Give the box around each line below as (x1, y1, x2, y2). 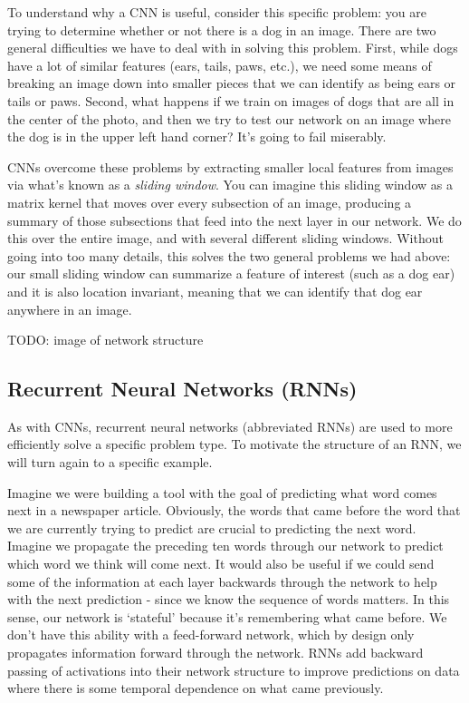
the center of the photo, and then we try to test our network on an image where (7, 109, 451, 128)
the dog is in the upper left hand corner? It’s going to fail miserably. (7, 127, 387, 146)
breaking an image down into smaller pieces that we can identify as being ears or (7, 73, 456, 93)
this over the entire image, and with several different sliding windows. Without (7, 229, 444, 248)
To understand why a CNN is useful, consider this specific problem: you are (7, 3, 427, 21)
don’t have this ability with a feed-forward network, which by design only (7, 625, 415, 644)
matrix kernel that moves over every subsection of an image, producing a (7, 192, 412, 211)
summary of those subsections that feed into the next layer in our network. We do (7, 210, 462, 229)
